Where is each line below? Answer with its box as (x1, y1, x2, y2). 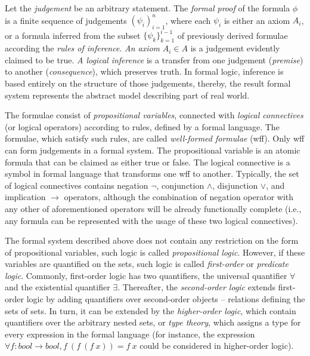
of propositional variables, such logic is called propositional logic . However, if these (5, 245, 305, 258)
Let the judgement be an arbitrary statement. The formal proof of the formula (5, 2, 290, 14)
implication (5, 191, 46, 203)
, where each (165, 14, 211, 26)
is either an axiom (224, 14, 290, 26)
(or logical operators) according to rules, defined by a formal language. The (5, 120, 280, 133)
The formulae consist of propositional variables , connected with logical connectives (5, 109, 303, 121)
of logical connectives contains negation (5, 179, 148, 191)
